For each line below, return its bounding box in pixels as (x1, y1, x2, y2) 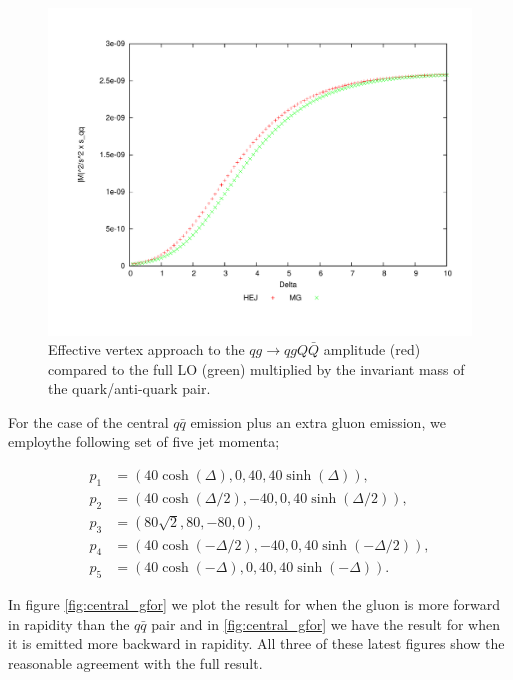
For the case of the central (8, 411, 169, 432)
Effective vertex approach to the (48, 339, 245, 360)
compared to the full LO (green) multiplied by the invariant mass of (48, 358, 465, 379)
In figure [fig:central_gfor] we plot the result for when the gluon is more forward (8, 594, 501, 615)
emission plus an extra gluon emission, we (190, 411, 446, 432)
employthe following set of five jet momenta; (8, 431, 280, 452)
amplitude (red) (323, 339, 421, 360)
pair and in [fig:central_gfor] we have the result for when (151, 613, 500, 634)
